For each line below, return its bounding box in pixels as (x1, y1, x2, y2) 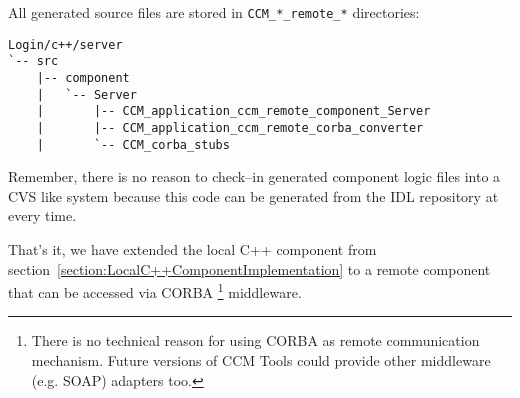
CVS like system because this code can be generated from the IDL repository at (8, 185, 499, 206)
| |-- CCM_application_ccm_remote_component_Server (36, 104, 431, 119)
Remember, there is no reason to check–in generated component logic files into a (8, 166, 501, 187)
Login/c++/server (8, 37, 123, 52)
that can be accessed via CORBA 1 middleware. (8, 279, 302, 302)
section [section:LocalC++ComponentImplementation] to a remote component (8, 258, 491, 279)
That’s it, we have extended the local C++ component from (8, 239, 377, 260)
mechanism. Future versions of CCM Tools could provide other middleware (31, 350, 491, 371)
